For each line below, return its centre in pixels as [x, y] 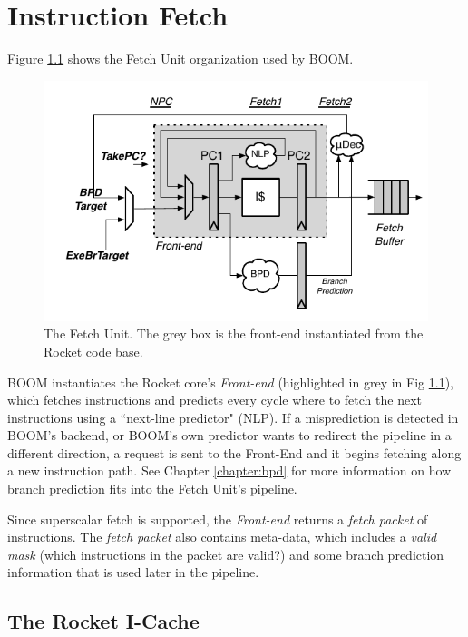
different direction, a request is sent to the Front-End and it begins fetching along [234, 452]
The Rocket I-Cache [103, 621]
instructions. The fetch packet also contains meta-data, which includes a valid [222, 537]
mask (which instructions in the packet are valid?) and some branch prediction [226, 554]
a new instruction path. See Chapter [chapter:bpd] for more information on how [229, 470]
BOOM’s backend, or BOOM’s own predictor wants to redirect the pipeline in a [229, 435]
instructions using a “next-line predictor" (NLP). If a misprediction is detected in [233, 417]
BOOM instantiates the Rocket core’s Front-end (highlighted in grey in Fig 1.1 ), [230, 382]
